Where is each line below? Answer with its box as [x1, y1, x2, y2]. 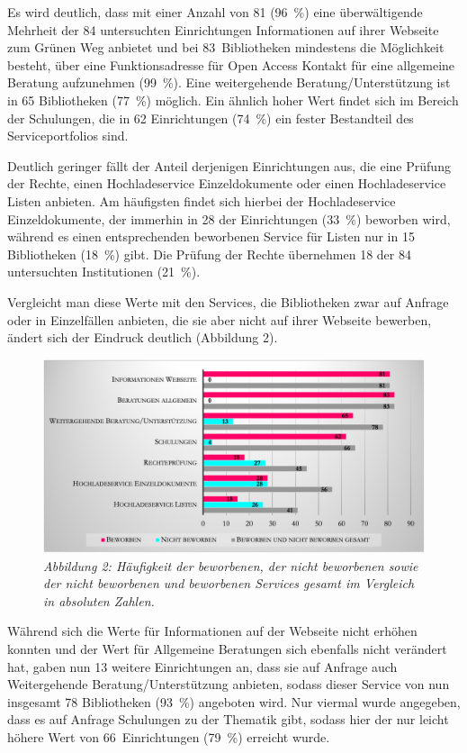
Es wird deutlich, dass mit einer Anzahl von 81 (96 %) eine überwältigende [7, 3, 423, 21]
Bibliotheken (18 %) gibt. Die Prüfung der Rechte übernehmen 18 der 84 [7, 244, 411, 263]
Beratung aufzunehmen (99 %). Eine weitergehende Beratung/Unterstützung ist [7, 73, 451, 92]
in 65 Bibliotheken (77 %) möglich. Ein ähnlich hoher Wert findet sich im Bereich [7, 90, 459, 109]
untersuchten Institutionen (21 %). [7, 262, 201, 281]
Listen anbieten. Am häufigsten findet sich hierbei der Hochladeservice [7, 191, 396, 210]
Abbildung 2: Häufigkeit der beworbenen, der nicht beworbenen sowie [43, 556, 418, 575]
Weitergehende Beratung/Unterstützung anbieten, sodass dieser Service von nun [7, 675, 450, 694]
